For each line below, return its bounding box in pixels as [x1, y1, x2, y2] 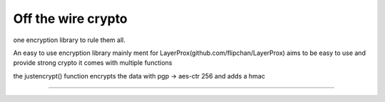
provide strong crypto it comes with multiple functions [13, 58, 173, 67]
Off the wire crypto [13, 11, 128, 26]
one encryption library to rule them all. [13, 36, 126, 44]
